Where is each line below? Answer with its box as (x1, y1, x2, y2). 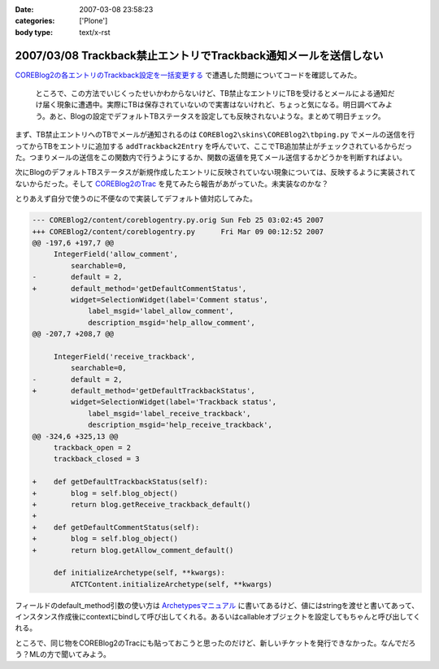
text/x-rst (79, 27, 111, 37)
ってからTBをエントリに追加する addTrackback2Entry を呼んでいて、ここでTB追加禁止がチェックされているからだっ (15, 141, 413, 150)
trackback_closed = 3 (53, 454, 140, 463)
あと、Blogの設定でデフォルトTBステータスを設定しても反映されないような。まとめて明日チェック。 (49, 111, 385, 121)
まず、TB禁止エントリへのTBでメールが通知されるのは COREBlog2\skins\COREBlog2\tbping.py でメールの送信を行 (15, 130, 415, 140)
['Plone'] (79, 16, 108, 26)
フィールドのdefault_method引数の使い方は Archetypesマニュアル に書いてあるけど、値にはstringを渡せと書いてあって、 (15, 600, 419, 610)
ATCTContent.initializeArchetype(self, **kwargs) (70, 580, 272, 589)
